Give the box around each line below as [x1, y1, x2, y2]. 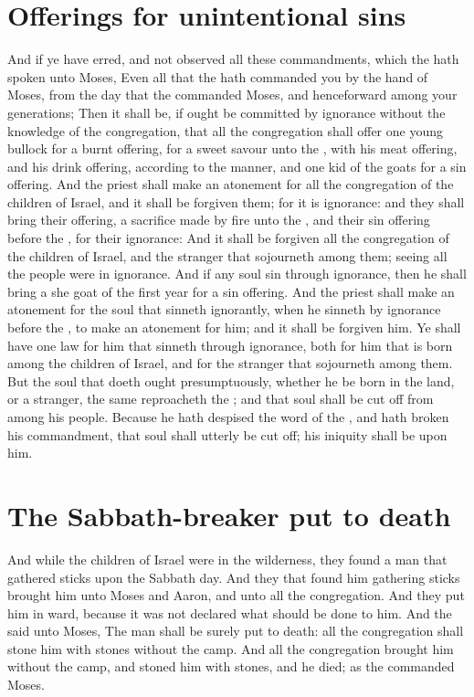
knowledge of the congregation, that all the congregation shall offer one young [7, 121, 443, 140]
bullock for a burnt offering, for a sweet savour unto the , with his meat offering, [7, 139, 458, 158]
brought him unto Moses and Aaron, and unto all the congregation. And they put [7, 586, 465, 605]
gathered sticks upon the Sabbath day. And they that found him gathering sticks [7, 567, 460, 586]
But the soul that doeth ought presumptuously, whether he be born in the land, [7, 371, 455, 390]
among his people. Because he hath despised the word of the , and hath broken [7, 407, 449, 426]
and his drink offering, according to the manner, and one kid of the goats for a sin [7, 156, 467, 175]
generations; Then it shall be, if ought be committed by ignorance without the [7, 102, 446, 121]
